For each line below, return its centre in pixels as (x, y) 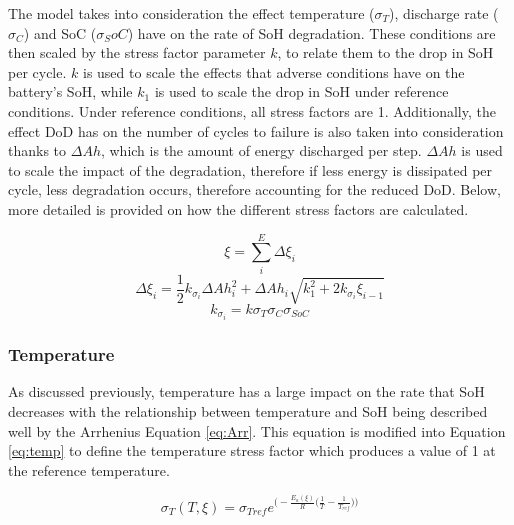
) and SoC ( (60, 32)
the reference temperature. (89, 469)
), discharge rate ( (444, 13)
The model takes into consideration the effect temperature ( (191, 13)
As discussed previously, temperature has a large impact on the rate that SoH (246, 391)
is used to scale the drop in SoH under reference (301, 91)
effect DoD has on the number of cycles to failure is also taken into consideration (256, 130)
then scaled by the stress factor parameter (137, 52)
